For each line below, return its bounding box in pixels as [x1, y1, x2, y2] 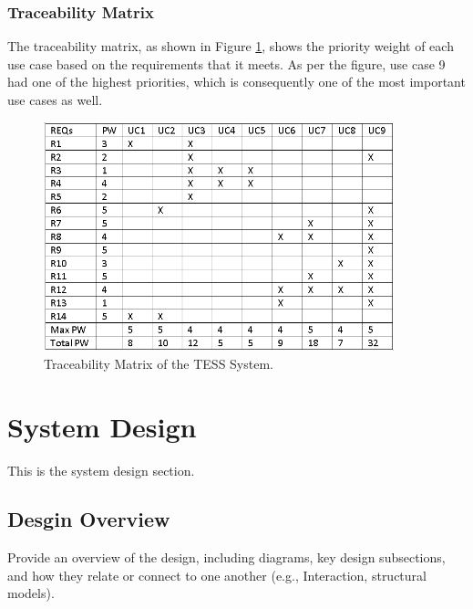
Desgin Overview [7, 505, 170, 533]
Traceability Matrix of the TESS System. [44, 353, 273, 373]
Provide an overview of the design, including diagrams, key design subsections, [7, 548, 446, 567]
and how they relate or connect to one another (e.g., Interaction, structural [7, 565, 427, 584]
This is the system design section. [7, 460, 195, 479]
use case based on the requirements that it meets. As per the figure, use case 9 [7, 54, 446, 73]
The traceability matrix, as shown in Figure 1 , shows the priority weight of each [7, 37, 454, 56]
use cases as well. [7, 90, 103, 109]
